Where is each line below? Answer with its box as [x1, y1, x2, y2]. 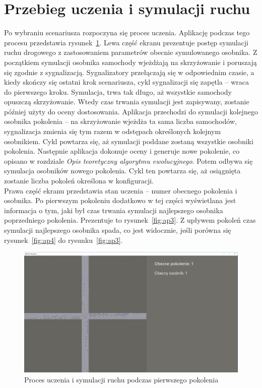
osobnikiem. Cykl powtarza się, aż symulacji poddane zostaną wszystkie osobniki [4, 136, 253, 146]
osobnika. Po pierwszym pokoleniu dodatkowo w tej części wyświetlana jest [4, 195, 236, 206]
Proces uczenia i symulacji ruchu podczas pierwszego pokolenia [24, 374, 219, 384]
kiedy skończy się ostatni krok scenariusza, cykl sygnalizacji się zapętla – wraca [4, 77, 249, 87]
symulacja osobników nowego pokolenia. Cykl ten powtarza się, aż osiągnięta [4, 165, 241, 176]
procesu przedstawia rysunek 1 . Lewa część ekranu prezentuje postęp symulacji [4, 37, 248, 47]
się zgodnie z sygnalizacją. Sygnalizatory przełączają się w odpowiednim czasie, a [4, 67, 254, 77]
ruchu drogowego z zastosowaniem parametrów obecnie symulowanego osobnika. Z [4, 47, 257, 57]
